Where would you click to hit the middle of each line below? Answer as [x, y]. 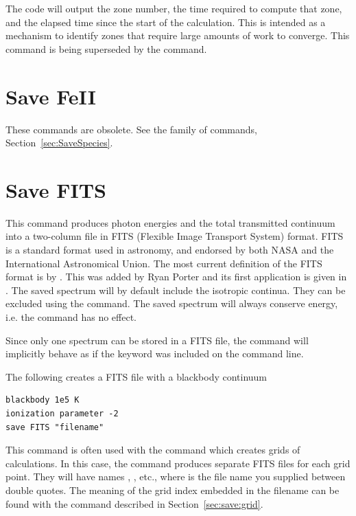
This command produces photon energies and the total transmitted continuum [170, 222]
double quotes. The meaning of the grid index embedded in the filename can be [173, 490]
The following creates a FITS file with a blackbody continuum [137, 376]
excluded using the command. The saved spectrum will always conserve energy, [172, 303]
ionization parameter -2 [62, 413]
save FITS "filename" [55, 427]
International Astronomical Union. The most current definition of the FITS [164, 263]
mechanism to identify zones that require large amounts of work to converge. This [178, 35]
